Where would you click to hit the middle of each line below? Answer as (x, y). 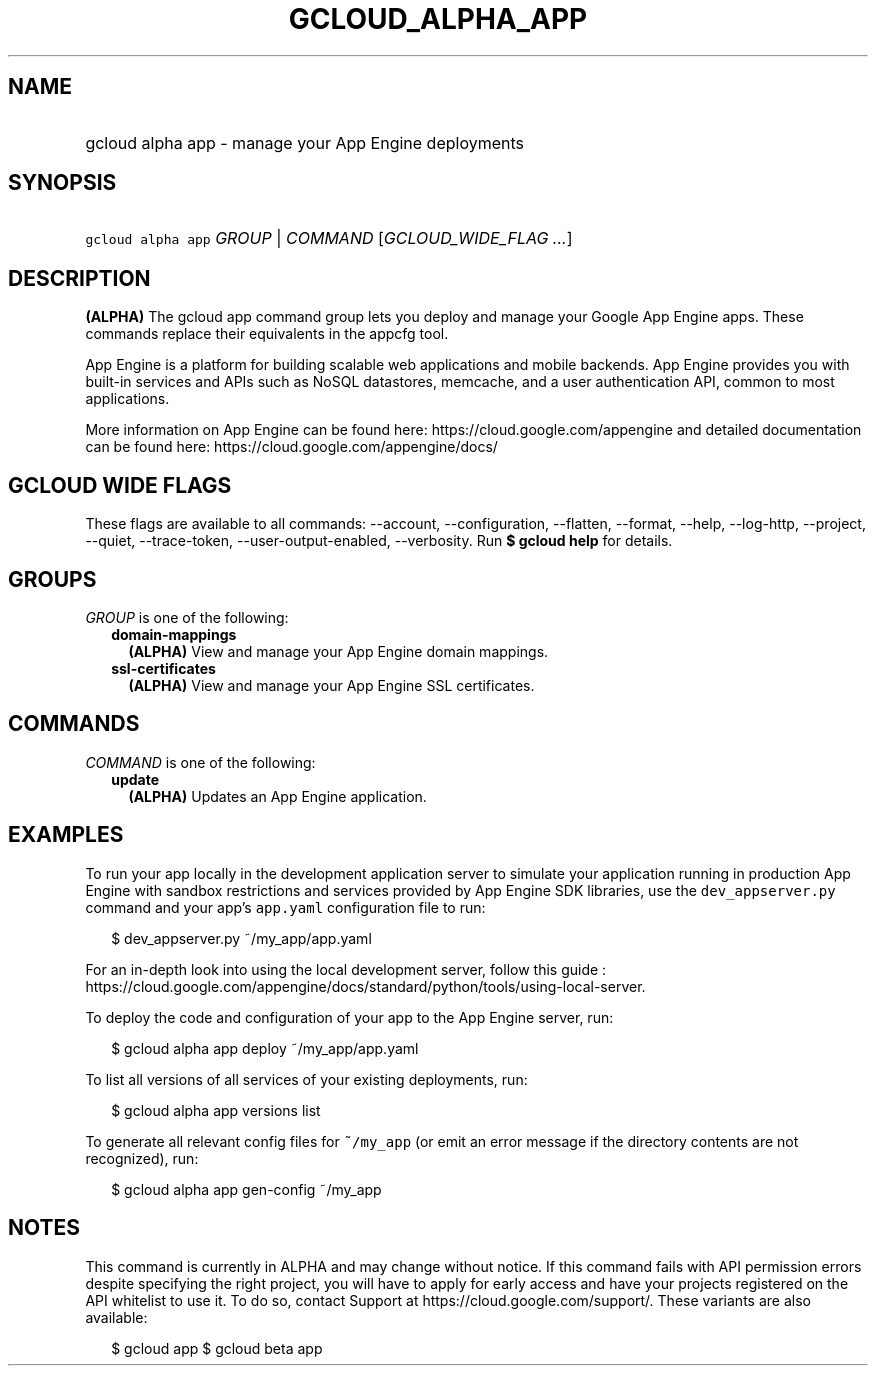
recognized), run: (142, 1158)
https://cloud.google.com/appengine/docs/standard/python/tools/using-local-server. (365, 986)
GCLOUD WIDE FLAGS (120, 485)
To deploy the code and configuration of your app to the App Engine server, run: (349, 1017)
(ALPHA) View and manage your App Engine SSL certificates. (331, 685)
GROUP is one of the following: (187, 617)
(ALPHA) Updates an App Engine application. (277, 796)
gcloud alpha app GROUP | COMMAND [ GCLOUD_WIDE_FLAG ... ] (329, 238)
